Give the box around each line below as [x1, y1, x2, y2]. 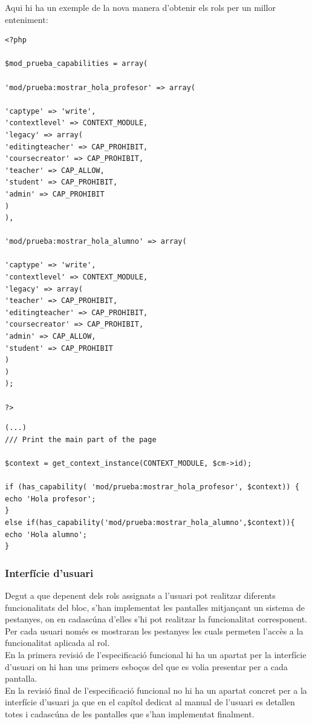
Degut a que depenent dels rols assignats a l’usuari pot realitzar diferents [5, 589, 276, 601]
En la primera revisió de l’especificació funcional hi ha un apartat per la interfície [5, 648, 307, 660]
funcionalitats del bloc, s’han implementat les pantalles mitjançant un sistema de [5, 601, 305, 613]
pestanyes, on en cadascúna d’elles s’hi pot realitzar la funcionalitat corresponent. [5, 613, 307, 625]
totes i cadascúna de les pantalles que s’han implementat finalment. [5, 707, 255, 720]
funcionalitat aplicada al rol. [5, 636, 110, 649]
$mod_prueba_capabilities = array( [5, 59, 148, 68]
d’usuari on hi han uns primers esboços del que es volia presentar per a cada [5, 660, 288, 673]
